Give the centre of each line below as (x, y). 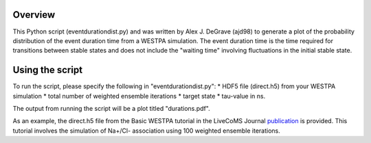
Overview (34, 15)
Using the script (47, 70)
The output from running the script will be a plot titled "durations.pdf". (111, 108)
